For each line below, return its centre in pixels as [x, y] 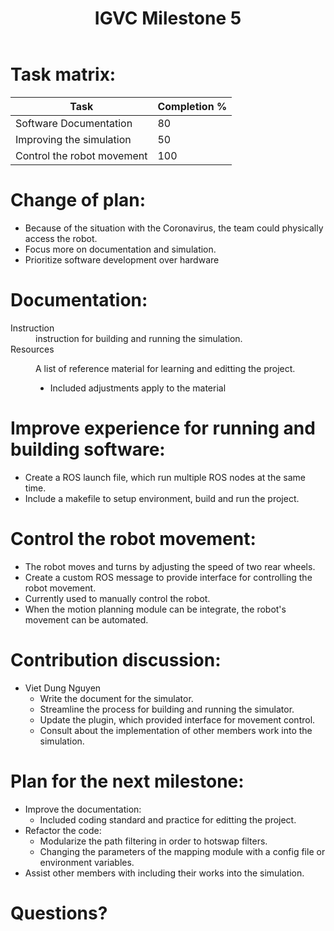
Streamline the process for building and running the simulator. [167, 709]
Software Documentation [74, 123]
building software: [88, 449]
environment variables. [87, 862]
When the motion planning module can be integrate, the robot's [155, 609]
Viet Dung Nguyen [63, 688]
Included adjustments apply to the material [138, 388]
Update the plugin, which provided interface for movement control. [177, 719]
